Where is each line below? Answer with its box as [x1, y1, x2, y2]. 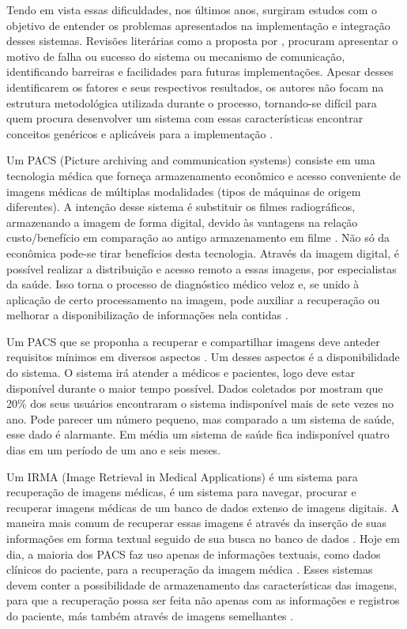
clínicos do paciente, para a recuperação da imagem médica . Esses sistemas [6, 561, 373, 578]
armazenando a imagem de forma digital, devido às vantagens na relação [6, 213, 358, 230]
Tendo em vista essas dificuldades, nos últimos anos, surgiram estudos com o [6, 2, 378, 17]
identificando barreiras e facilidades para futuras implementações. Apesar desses [6, 63, 394, 80]
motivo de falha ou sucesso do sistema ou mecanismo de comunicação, [6, 47, 345, 64]
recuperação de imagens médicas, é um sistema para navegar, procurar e [6, 484, 356, 500]
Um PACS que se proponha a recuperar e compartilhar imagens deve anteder [6, 333, 380, 349]
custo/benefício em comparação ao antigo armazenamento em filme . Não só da [6, 229, 390, 246]
